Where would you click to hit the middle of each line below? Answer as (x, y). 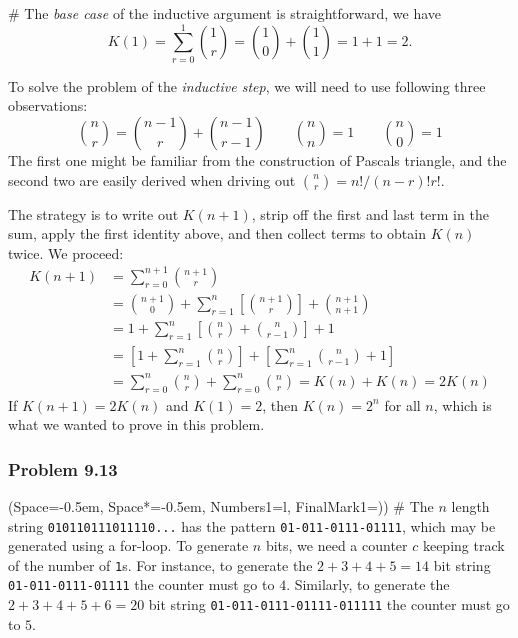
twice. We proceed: (66, 252)
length (470, 505)
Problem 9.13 (63, 468)
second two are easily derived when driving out (152, 179)
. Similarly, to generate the (368, 584)
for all (402, 404)
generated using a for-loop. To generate (128, 545)
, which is (462, 404)
